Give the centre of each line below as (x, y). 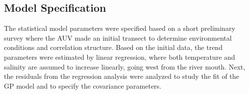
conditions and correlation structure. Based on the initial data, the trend (113, 47)
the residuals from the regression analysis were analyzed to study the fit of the (122, 76)
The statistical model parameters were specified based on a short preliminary (120, 28)
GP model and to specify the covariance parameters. (83, 85)
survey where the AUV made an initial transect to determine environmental (118, 37)
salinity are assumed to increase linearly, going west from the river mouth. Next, (125, 66)
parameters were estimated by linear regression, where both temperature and (120, 57)
